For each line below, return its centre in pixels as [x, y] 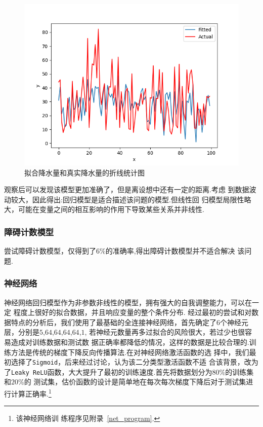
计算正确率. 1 [31, 393]
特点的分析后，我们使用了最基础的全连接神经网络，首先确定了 [114, 322]
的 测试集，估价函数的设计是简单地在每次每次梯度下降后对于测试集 [135, 382]
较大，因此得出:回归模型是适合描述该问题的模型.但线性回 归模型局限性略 [131, 199]
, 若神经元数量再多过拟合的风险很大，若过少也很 [165, 332]
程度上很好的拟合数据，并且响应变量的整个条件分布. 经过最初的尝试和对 [133, 312]
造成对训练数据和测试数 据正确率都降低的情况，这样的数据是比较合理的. [130, 342]
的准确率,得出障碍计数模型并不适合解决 [170, 251]
